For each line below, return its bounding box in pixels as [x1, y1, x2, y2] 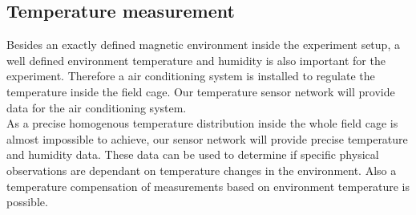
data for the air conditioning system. [6, 99, 187, 116]
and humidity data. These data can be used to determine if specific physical [6, 146, 379, 163]
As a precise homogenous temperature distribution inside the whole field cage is [6, 115, 398, 132]
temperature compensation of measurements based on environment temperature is [6, 177, 410, 194]
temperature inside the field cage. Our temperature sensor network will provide [6, 83, 395, 99]
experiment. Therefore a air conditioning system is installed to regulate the [6, 67, 375, 84]
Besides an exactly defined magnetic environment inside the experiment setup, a [6, 36, 400, 53]
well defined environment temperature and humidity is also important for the [6, 51, 386, 68]
